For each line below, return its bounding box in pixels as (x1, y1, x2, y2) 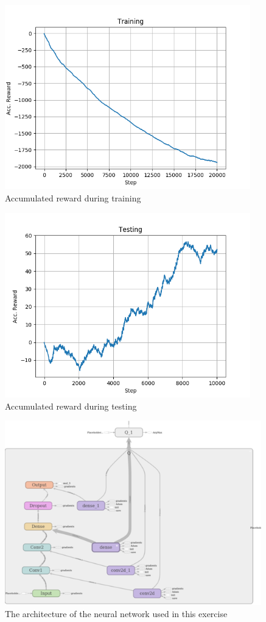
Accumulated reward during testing (5, 399, 137, 412)
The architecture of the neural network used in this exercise (5, 607, 228, 620)
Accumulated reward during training (5, 191, 141, 204)
